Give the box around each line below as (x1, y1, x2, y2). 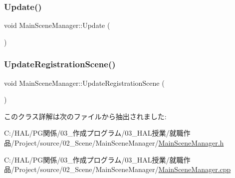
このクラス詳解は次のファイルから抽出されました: (4, 111, 167, 121)
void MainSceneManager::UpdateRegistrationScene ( (4, 77, 165, 88)
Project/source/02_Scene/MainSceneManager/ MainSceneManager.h (14, 138, 224, 148)
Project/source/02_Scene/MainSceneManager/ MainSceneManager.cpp (14, 164, 231, 175)
